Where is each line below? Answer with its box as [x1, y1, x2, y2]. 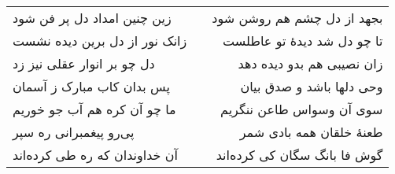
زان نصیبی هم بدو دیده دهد [238, 54, 383, 72]
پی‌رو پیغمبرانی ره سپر [13, 123, 135, 141]
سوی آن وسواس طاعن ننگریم [220, 100, 383, 118]
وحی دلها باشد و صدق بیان [240, 77, 383, 95]
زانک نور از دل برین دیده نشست [13, 31, 187, 50]
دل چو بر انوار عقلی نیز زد [13, 54, 155, 72]
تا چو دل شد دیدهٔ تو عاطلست [222, 31, 383, 50]
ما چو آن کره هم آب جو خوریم [13, 100, 176, 118]
